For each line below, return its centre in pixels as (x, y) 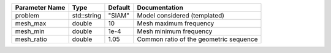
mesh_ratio (31, 39)
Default (119, 8)
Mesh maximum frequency (176, 23)
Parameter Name (40, 8)
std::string (87, 15)
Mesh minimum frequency (175, 31)
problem (27, 15)
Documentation (160, 8)
